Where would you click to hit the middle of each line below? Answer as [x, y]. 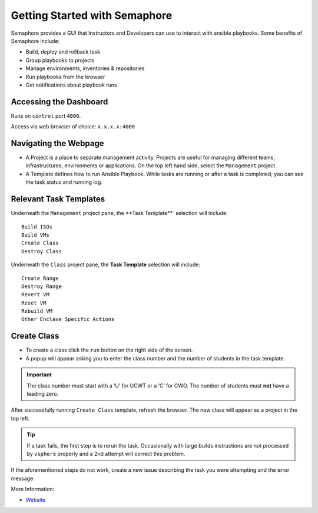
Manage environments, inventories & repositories [85, 68]
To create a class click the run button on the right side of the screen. [109, 350]
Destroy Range [42, 286]
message [22, 478]
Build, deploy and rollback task [63, 52]
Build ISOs [37, 226]
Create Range [40, 278]
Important [39, 375]
